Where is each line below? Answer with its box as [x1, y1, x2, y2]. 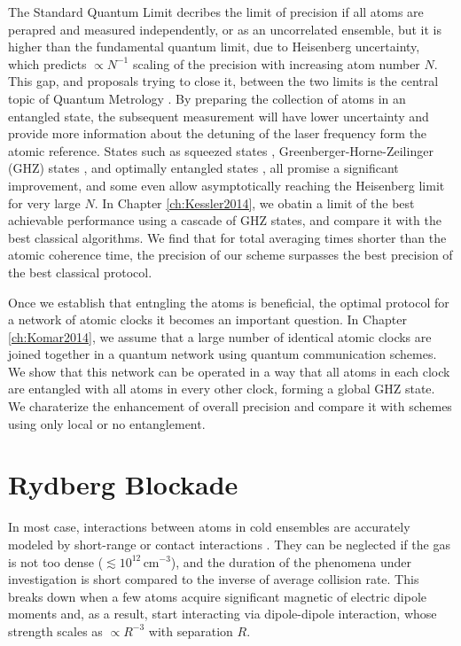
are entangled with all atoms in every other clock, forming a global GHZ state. [8, 379, 435, 398]
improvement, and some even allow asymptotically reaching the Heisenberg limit [8, 175, 445, 194]
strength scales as [8, 621, 103, 640]
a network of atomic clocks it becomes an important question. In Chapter [8, 310, 407, 329]
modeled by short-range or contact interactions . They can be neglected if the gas [8, 534, 450, 553]
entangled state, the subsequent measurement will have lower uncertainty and [8, 106, 429, 125]
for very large [8, 193, 81, 212]
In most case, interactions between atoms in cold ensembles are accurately [8, 518, 410, 536]
